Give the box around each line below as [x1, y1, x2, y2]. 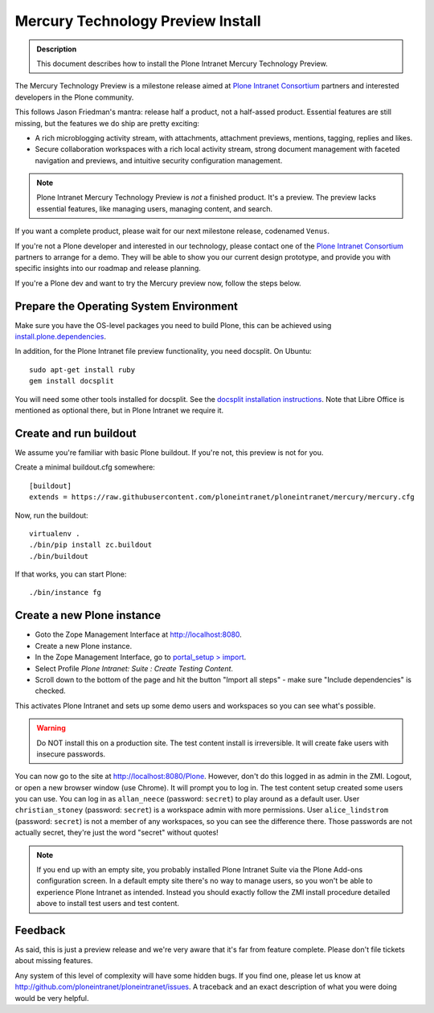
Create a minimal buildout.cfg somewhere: [14, 462, 156, 472]
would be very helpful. [14, 993, 89, 1003]
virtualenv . [29, 529, 80, 538]
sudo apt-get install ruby [29, 365, 136, 374]
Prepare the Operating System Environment [14, 299, 239, 313]
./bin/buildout [29, 552, 89, 560]
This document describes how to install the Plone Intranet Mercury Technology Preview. [36, 59, 329, 68]
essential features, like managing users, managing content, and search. [36, 203, 273, 213]
